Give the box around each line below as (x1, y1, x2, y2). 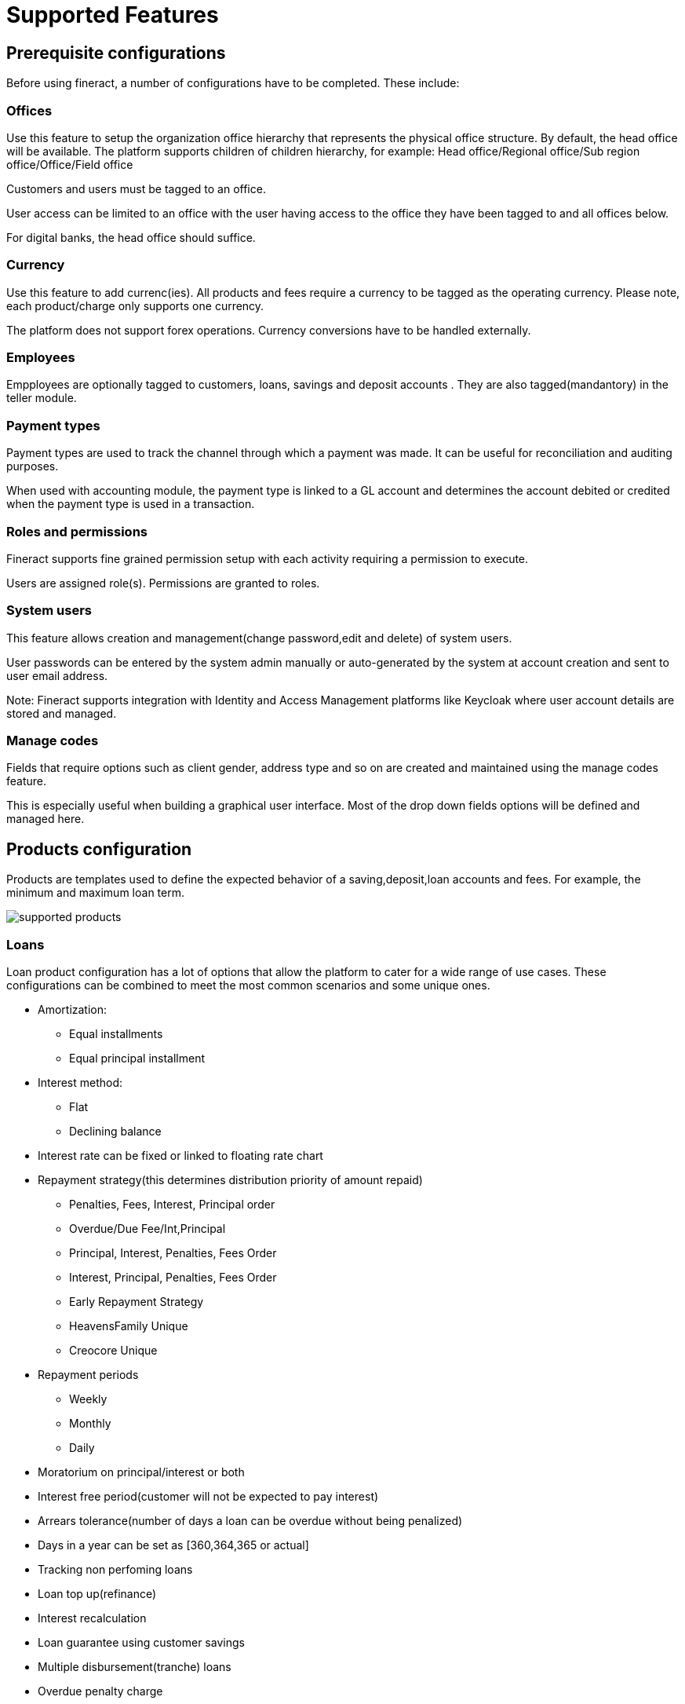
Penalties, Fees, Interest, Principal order (69, 1198, 275, 1212)
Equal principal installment (69, 1051, 206, 1066)
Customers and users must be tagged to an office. (6, 181, 266, 196)
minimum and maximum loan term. (6, 886, 184, 900)
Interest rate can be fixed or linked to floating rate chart (38, 1149, 323, 1163)
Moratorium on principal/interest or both (38, 1465, 245, 1479)
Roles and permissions (6, 523, 148, 539)
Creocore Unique (69, 1344, 158, 1358)
